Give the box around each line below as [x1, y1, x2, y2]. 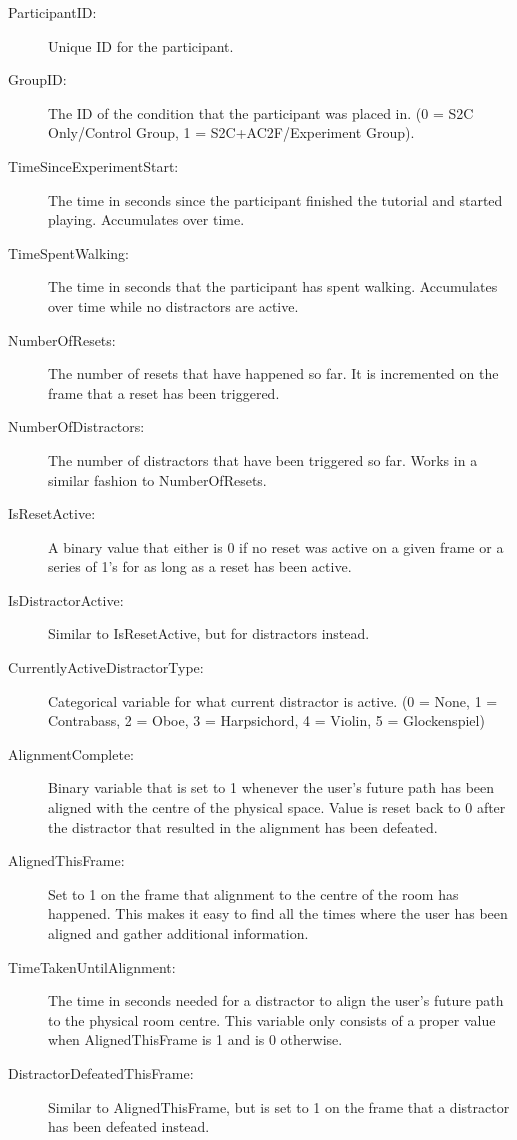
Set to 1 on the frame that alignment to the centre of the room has [48, 883, 459, 904]
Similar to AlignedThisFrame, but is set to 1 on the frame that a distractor [48, 1096, 510, 1117]
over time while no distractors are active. [48, 295, 299, 316]
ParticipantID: [8, 2, 97, 22]
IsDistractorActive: [8, 589, 124, 610]
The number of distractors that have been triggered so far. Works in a [48, 449, 478, 470]
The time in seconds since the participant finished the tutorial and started [48, 189, 503, 210]
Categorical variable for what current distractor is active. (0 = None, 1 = [48, 690, 498, 711]
